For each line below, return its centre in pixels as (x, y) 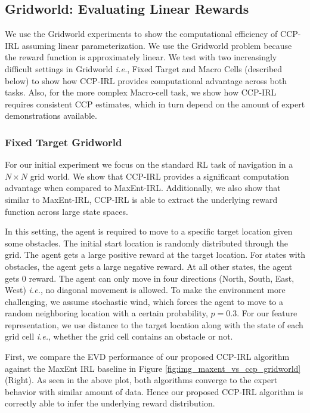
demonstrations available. (51, 115)
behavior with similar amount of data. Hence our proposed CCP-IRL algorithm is (154, 391)
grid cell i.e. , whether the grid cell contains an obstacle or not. (119, 336)
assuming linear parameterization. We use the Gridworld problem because (157, 45)
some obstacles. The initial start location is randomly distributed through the (147, 243)
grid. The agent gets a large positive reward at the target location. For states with (155, 255)
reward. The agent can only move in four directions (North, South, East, (162, 278)
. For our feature (267, 313)
